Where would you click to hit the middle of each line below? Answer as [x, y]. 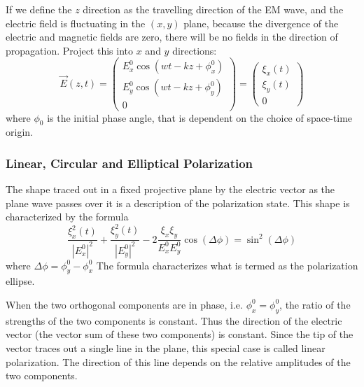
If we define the [39, 9]
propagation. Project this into [69, 50]
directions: [195, 50]
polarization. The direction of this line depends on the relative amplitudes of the [178, 361]
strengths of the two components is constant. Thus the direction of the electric [174, 320]
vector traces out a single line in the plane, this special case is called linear [166, 347]
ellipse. [20, 281]
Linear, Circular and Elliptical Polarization [129, 163]
